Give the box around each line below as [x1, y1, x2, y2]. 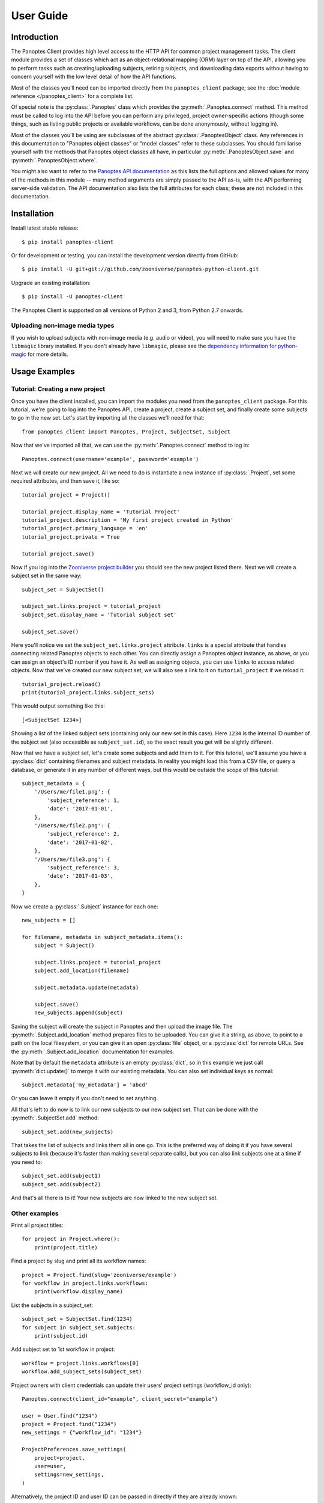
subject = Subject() [34, 942, 95, 949]
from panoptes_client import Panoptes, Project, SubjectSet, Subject [22, 428, 231, 435]
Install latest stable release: [11, 224, 79, 231]
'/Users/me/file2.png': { [34, 822, 111, 829]
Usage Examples [11, 367, 75, 377]
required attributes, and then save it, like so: [11, 477, 120, 485]
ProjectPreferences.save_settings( [22, 1446, 127, 1453]
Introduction [11, 32, 59, 42]
